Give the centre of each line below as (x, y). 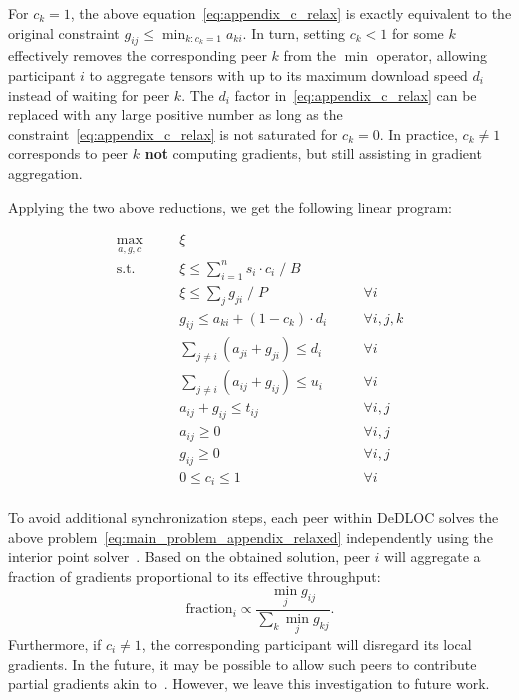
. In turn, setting (294, 32)
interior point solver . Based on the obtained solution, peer (189, 556)
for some (417, 32)
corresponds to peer (68, 153)
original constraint (64, 32)
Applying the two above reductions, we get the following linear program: (230, 206)
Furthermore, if (55, 643)
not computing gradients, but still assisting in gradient (313, 153)
